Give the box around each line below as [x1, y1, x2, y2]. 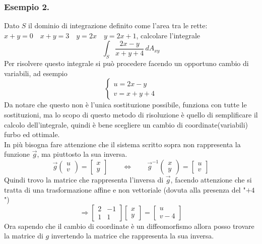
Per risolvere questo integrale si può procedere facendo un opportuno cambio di [4, 58, 249, 69]
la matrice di [4, 230, 43, 241]
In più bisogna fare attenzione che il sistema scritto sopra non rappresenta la [4, 139, 241, 149]
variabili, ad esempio [4, 68, 68, 78]
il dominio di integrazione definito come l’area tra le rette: [28, 20, 208, 31]
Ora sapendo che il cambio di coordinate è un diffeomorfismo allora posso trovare [4, 220, 254, 231]
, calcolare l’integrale [136, 30, 201, 40]
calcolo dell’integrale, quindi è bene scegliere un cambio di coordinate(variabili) [4, 119, 248, 130]
